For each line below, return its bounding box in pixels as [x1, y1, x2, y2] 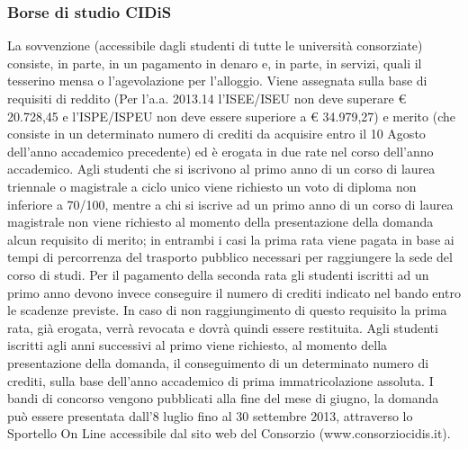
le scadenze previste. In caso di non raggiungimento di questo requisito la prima [7, 301, 447, 319]
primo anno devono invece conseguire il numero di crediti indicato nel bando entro [7, 283, 461, 301]
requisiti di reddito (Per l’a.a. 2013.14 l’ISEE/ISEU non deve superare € [7, 89, 407, 107]
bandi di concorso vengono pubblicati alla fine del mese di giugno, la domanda [7, 389, 439, 408]
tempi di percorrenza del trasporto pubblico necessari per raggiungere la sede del [7, 247, 453, 266]
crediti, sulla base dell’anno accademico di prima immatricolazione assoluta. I [7, 371, 434, 390]
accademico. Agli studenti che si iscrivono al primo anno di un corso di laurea [7, 159, 436, 178]
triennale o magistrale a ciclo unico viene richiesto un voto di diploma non [7, 176, 417, 195]
